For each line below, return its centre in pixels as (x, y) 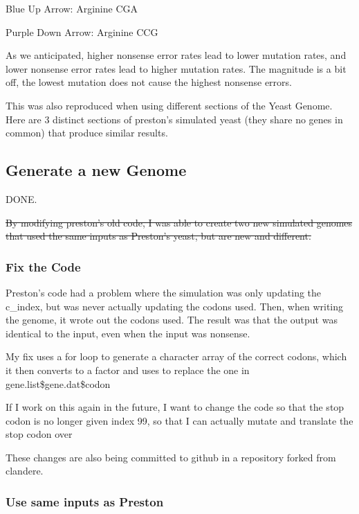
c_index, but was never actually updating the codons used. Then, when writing (175, 306)
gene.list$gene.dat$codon (58, 383)
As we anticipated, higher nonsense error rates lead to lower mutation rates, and (176, 55)
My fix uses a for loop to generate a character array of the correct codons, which (176, 356)
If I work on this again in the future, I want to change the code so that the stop (175, 407)
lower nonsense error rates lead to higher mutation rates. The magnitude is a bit (176, 68)
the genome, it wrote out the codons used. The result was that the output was (172, 320)
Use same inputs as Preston (85, 502)
